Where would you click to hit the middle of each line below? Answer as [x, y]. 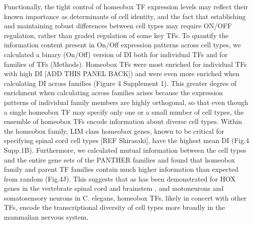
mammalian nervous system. [46, 217]
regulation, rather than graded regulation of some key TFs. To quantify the [116, 35]
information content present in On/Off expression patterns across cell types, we [123, 45]
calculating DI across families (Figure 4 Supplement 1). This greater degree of [120, 83]
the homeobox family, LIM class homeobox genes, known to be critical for [114, 131]
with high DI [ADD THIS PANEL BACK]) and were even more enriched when [122, 73]
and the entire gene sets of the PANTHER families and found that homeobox [120, 159]
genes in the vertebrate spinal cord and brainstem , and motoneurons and [114, 188]
